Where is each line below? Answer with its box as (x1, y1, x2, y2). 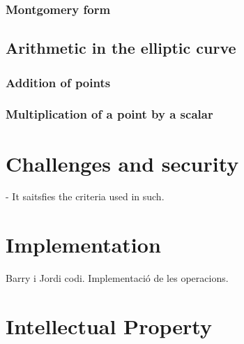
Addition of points (6, 73, 111, 91)
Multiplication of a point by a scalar (6, 105, 213, 123)
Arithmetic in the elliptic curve (6, 37, 236, 59)
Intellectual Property (6, 311, 212, 340)
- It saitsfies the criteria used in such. (6, 189, 165, 204)
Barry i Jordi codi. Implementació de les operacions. (6, 271, 229, 285)
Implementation (6, 230, 161, 259)
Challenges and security (6, 149, 239, 177)
